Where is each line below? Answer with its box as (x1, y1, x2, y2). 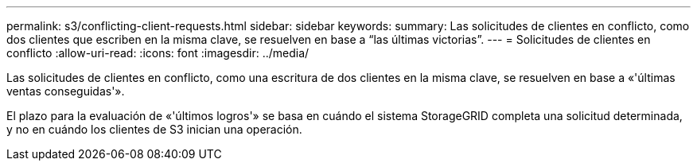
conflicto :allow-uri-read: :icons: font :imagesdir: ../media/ (6, 46, 310, 60)
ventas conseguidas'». (6, 84, 125, 98)
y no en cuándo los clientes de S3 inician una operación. (6, 122, 302, 136)
